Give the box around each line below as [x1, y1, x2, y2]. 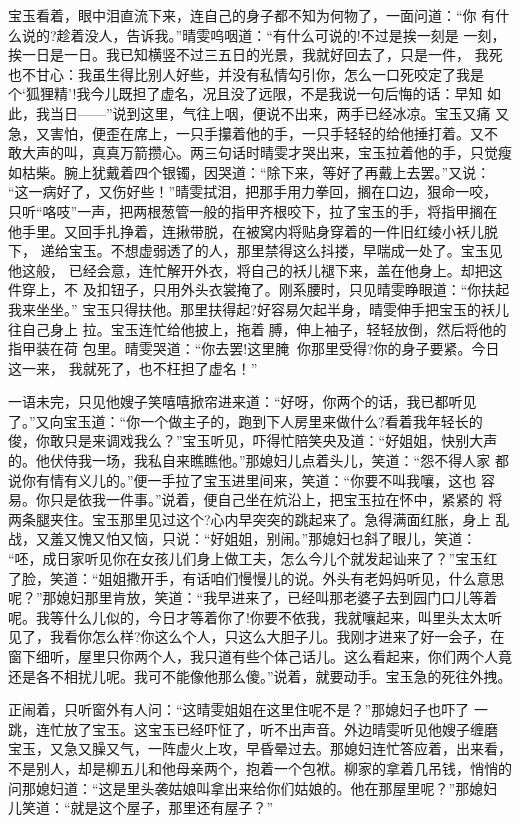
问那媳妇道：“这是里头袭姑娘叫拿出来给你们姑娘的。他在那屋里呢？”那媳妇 [8, 777, 498, 798]
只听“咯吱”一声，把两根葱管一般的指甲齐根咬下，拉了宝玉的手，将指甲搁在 [8, 200, 498, 221]
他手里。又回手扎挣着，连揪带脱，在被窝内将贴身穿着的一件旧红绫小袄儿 [8, 220, 484, 241]
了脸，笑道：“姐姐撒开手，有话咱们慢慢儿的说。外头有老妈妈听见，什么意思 [8, 567, 505, 588]
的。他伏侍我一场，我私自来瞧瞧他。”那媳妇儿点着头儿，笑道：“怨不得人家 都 [8, 450, 509, 471]
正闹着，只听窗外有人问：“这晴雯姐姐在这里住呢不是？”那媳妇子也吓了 [8, 699, 470, 720]
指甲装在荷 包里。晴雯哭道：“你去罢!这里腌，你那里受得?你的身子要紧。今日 [8, 338, 500, 359]
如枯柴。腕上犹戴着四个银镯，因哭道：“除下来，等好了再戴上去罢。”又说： [8, 161, 491, 182]
